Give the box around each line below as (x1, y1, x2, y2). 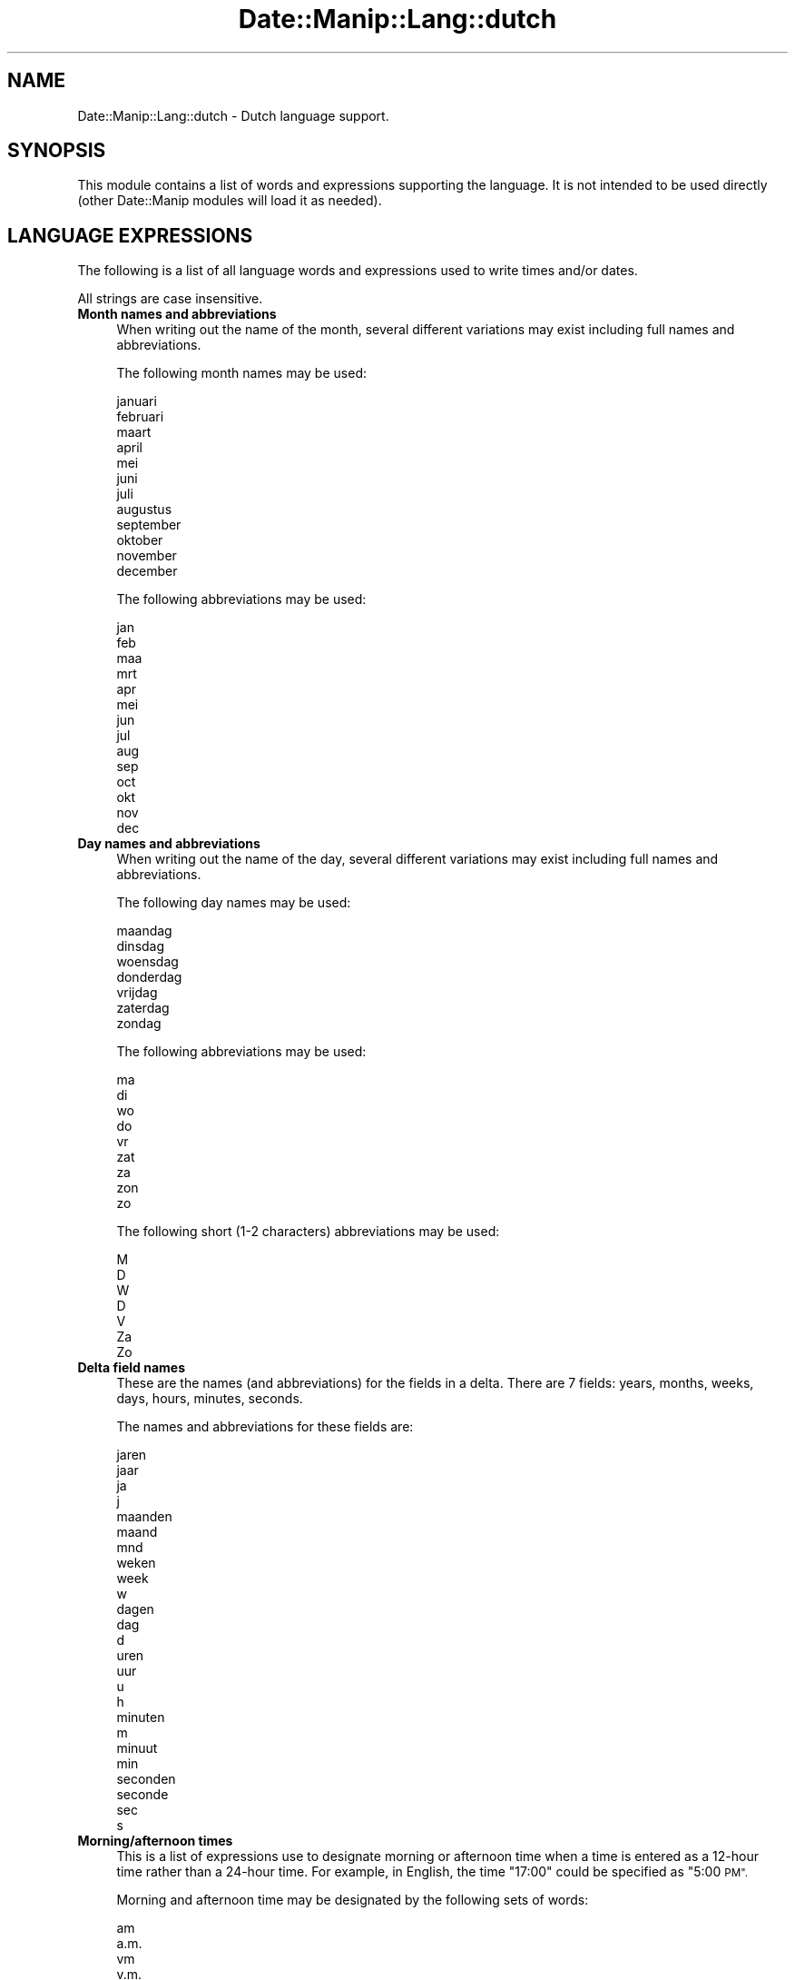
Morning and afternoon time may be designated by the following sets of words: (116, 1892, 589, 1908)
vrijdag (116, 985, 158, 1001)
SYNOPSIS (7, 139, 106, 163)
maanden (116, 1509, 172, 1525)
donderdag (116, 969, 182, 985)
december (116, 563, 178, 579)
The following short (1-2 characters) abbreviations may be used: (116, 1223, 500, 1240)
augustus (116, 501, 172, 518)
